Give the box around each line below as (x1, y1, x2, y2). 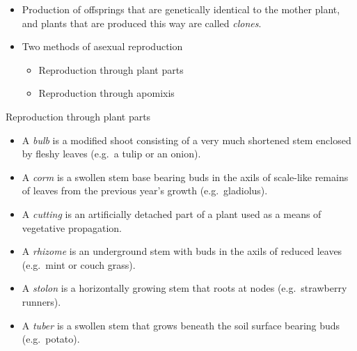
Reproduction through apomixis (38, 86, 175, 100)
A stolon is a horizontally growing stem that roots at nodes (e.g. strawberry (22, 281, 347, 295)
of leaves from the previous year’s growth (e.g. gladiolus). (22, 183, 268, 198)
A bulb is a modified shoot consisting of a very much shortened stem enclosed (22, 132, 351, 147)
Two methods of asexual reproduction (22, 39, 183, 54)
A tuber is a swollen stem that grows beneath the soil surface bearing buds (22, 318, 340, 332)
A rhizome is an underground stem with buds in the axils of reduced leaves (22, 244, 342, 258)
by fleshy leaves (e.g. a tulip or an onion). (22, 146, 201, 161)
